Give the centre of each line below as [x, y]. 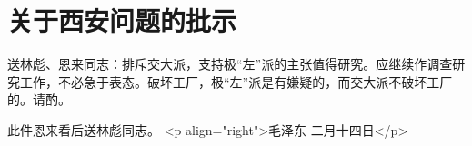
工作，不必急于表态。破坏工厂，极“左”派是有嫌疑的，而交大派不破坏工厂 [236, 81]
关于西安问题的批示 [122, 20]
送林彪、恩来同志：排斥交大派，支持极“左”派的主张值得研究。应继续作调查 [230, 64]
